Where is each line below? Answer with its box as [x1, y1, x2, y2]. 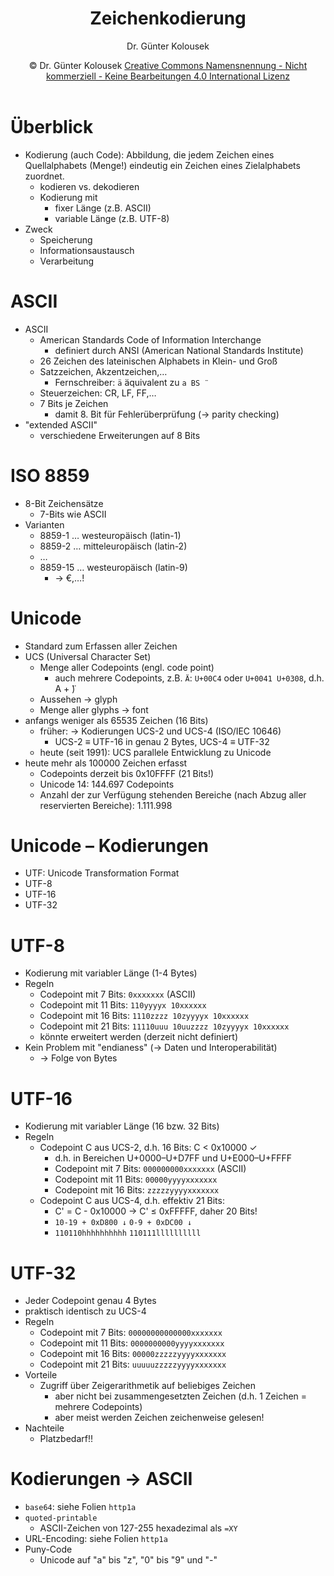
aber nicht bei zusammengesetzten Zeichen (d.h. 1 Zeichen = [54, 1390, 308, 1402]
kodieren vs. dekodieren [39, 180, 140, 192]
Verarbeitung [39, 255, 95, 267]
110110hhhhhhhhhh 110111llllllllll [54, 1228, 202, 1239]
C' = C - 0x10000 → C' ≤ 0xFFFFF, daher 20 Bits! [54, 1205, 258, 1217]
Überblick [10, 115, 94, 138]
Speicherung [39, 233, 93, 246]
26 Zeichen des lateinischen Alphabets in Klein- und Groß [39, 355, 278, 367]
